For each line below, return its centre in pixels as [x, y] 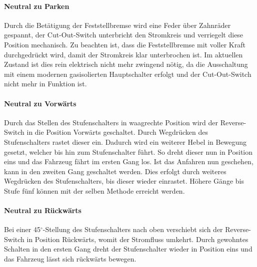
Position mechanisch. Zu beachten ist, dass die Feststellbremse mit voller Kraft [125, 44]
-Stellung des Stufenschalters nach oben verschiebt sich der [133, 229]
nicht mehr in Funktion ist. [45, 84]
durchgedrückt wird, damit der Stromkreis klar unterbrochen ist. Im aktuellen [123, 54]
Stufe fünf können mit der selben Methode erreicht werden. [94, 190]
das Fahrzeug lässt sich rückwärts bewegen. [70, 259]
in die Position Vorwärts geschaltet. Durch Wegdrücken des [117, 132]
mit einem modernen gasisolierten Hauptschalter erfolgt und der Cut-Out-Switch [128, 74]
